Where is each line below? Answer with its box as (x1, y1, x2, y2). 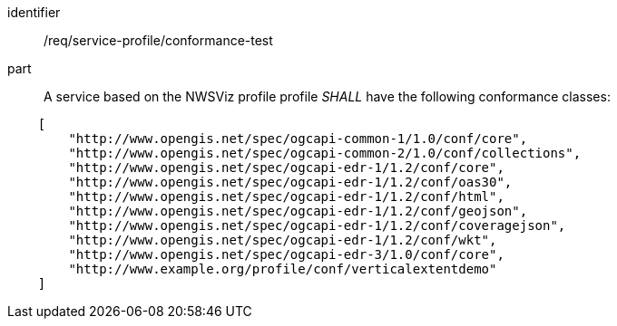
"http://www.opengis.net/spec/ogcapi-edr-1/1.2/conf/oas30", (68, 175, 513, 189)
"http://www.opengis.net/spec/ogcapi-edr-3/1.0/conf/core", (68, 247, 504, 262)
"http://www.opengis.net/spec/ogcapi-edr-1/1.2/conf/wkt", (68, 233, 497, 247)
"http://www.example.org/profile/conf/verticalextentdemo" (68, 262, 497, 276)
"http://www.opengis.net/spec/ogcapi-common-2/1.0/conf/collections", (68, 146, 582, 160)
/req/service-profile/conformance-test (44, 33, 273, 48)
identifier (7, 5, 61, 20)
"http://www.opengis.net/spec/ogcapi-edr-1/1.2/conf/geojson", (68, 204, 528, 218)
